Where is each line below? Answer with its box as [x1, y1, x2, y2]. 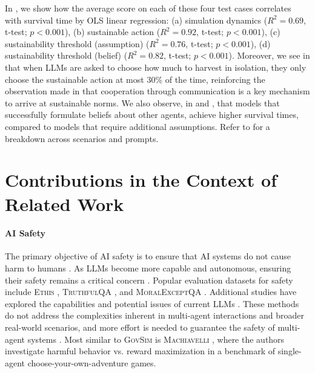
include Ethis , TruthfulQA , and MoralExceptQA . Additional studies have [5, 285, 297, 298]
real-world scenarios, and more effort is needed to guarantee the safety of [5, 321, 275, 334]
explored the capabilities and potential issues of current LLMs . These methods [5, 297, 299, 310]
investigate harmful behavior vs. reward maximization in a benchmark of [5, 345, 276, 357]
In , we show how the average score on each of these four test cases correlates [5, 2, 291, 14]
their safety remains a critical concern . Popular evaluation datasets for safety [5, 273, 293, 286]
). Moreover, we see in [228, 49, 310, 62]
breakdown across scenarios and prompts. [5, 132, 159, 144]
